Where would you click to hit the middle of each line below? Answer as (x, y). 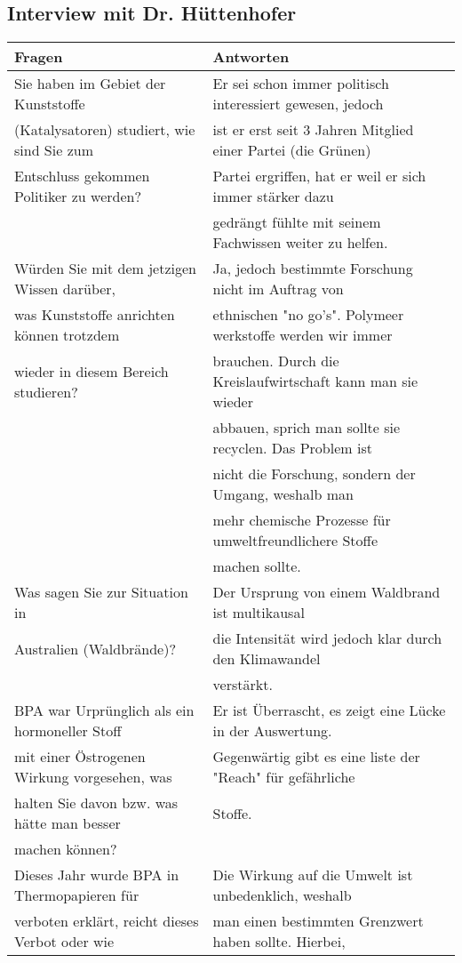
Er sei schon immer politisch (301, 84)
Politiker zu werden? (78, 197)
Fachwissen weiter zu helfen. (300, 243)
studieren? (46, 391)
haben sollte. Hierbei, (279, 942)
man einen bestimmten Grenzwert (318, 921)
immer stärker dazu (273, 197)
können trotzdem (67, 335)
